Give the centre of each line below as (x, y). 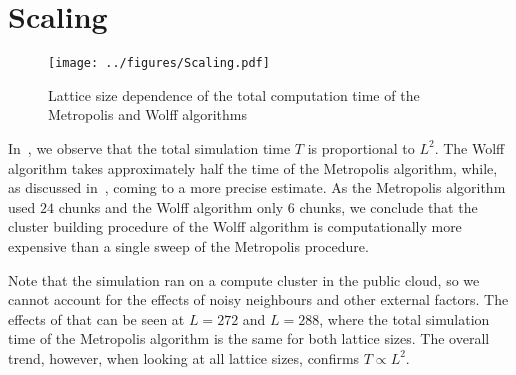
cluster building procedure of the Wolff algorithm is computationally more (235, 226)
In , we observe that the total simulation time (149, 147)
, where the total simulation (404, 318)
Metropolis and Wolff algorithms (147, 114)
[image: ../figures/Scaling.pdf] (159, 63)
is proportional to (361, 147)
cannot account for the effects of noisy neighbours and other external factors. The (258, 299)
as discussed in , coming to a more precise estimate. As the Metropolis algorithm (257, 187)
